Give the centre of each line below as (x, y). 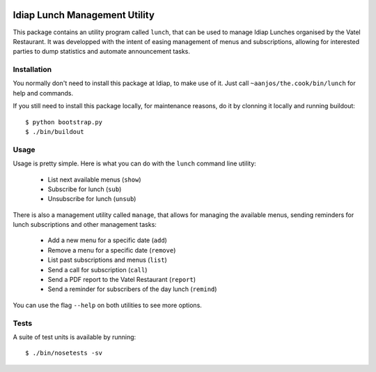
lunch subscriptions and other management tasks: (85, 225)
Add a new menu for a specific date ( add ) (107, 240)
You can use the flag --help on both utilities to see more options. (107, 305)
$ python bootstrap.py (64, 122)
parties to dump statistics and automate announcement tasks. (102, 52)
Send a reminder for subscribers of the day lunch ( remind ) (132, 289)
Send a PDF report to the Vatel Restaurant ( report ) (122, 280)
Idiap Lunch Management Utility (84, 15)
